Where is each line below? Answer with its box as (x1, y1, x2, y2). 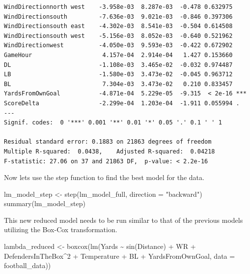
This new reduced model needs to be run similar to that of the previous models (4, 214, 243, 225)
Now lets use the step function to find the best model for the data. (4, 172, 204, 183)
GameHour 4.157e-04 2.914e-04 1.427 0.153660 (4, 51, 233, 59)
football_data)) (4, 260, 51, 271)
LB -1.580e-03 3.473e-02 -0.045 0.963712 (4, 71, 233, 78)
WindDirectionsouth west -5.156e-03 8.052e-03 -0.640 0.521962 (4, 32, 233, 39)
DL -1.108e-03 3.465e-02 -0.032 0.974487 (4, 61, 233, 68)
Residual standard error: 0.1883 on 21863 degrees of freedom (4, 138, 212, 146)
